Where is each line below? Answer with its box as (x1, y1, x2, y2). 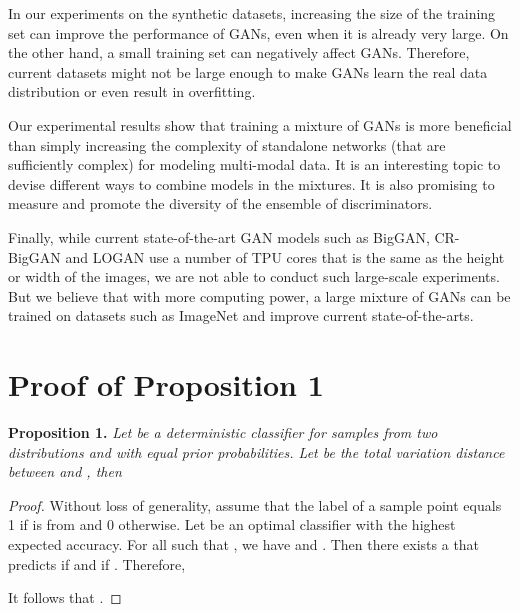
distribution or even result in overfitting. (8, 81, 256, 102)
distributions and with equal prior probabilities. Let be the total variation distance (8, 441, 505, 462)
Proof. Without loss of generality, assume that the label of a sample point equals (8, 494, 502, 515)
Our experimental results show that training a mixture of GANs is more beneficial (8, 114, 512, 135)
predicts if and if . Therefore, (8, 553, 186, 574)
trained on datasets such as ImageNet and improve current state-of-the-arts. (8, 305, 474, 326)
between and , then (8, 461, 122, 482)
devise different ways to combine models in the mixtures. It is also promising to (8, 173, 495, 194)
